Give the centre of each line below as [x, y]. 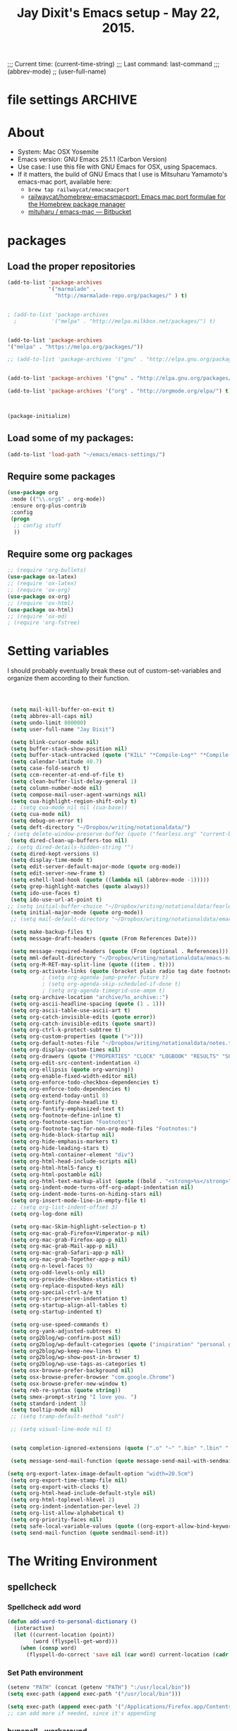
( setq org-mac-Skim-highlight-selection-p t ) [78, 1226]
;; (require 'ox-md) [38, 616]
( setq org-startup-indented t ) [56, 1312]
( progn [20, 519]
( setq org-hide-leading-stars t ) [60, 1149]
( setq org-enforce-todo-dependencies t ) [71, 1089]
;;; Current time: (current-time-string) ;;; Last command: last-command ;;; [114, 64]
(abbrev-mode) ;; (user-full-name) [57, 71]
